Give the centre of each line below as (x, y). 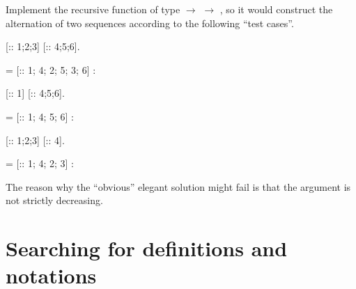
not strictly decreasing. (54, 200)
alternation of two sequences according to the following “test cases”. (150, 23)
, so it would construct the (276, 9)
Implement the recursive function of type (93, 9)
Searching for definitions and (147, 248)
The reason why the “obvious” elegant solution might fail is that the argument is (178, 186)
